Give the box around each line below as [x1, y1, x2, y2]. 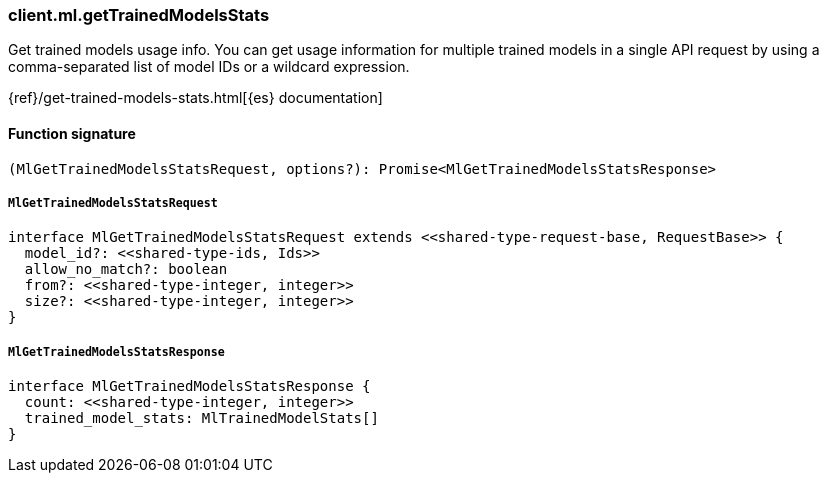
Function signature [8, 124, 136, 142]
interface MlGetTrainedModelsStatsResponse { [8, 378, 371, 395]
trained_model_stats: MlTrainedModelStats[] [24, 410, 379, 427]
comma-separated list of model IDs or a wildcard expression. [8, 58, 410, 76]
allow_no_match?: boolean [24, 261, 228, 278]
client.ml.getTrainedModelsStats [8, 5, 270, 25]
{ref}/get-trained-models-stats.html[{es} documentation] [8, 89, 383, 107]
